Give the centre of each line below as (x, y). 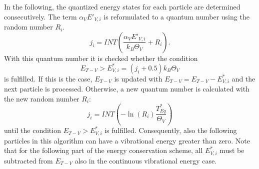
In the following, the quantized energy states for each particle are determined (122, 6)
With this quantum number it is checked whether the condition (101, 58)
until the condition (32, 130)
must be (232, 150)
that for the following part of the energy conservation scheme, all (103, 150)
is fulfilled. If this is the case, (48, 78)
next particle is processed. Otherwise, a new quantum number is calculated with (127, 89)
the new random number (42, 98)
